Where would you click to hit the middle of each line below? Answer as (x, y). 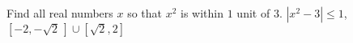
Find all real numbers (60, 13)
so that (145, 13)
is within (202, 13)
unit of (253, 13)
